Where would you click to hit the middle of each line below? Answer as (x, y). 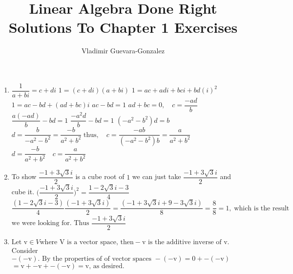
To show (24, 176)
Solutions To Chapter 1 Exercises (123, 27)
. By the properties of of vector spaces (95, 259)
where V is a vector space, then (87, 242)
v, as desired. (105, 266)
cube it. (23, 192)
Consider (25, 250)
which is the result (262, 208)
